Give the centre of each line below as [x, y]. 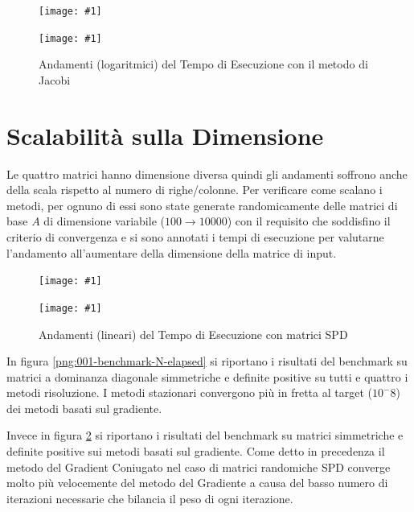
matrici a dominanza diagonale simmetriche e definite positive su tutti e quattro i [207, 376]
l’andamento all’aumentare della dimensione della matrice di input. [172, 252]
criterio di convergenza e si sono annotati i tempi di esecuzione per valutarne [195, 237]
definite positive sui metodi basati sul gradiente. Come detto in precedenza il [196, 451]
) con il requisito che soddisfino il [309, 221]
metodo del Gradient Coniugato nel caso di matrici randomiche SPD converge [199, 467]
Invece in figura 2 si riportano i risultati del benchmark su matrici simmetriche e [205, 435]
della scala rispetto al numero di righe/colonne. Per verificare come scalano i [195, 190]
